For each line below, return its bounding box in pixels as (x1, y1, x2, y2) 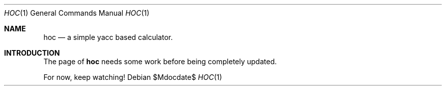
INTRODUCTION (4, 49, 60, 57)
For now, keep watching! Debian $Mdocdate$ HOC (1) (43, 73, 222, 81)
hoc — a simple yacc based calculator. (43, 33, 173, 41)
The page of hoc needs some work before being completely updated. (43, 57, 277, 66)
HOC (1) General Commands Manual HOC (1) (4, 9, 150, 17)
